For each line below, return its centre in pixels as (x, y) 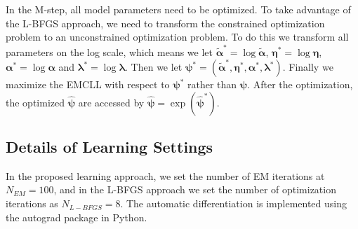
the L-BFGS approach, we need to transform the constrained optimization (165, 23)
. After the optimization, (300, 84)
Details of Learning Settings (110, 147)
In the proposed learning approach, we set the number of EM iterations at (165, 175)
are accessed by (111, 102)
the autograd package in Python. (77, 217)
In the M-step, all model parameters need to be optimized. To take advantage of (178, 9)
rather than (212, 84)
